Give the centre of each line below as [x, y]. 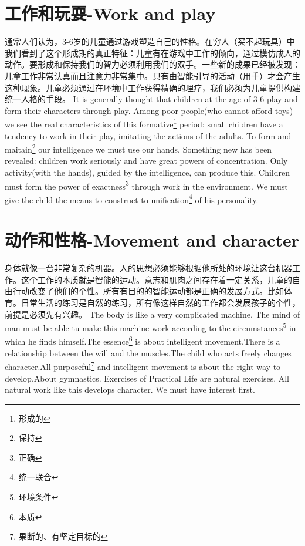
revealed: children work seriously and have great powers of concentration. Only [146, 161]
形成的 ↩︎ [34, 418]
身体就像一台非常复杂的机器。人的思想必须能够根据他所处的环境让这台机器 [148, 268]
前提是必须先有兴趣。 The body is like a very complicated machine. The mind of [152, 314]
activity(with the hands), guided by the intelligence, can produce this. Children [148, 172]
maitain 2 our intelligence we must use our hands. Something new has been [138, 148]
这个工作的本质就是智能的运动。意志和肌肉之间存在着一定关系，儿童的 [156, 279]
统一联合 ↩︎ [38, 477]
